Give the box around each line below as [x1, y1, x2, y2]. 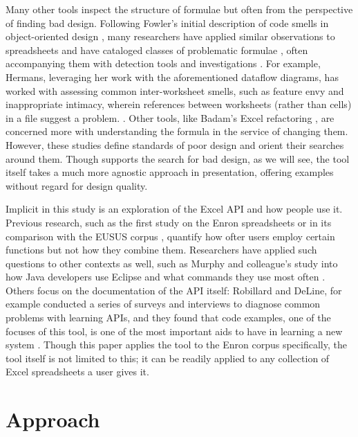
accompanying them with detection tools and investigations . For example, [6, 56, 321, 71]
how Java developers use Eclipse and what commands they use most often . [6, 269, 326, 284]
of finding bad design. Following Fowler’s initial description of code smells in [6, 15, 329, 30]
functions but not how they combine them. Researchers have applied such [6, 242, 317, 257]
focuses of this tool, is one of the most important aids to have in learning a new [6, 323, 343, 338]
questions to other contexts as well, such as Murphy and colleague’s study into [6, 256, 338, 270]
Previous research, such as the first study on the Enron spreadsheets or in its [6, 215, 332, 229]
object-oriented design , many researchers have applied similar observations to [6, 29, 335, 44]
